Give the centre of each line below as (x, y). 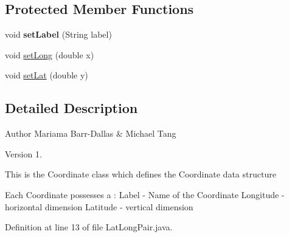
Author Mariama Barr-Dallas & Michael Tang (91, 133)
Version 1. (23, 153)
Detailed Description (71, 108)
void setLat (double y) (47, 75)
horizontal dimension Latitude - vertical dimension (99, 206)
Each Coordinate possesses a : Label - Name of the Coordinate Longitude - (145, 194)
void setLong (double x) (50, 54)
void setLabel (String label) (58, 34)
